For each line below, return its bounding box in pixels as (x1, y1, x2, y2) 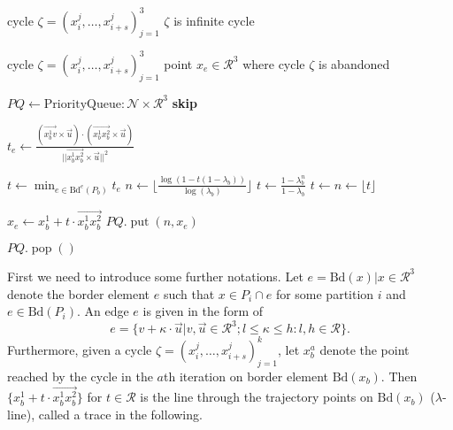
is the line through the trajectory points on (140, 388, 373, 406)
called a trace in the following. (38, 405, 203, 424)
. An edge (76, 302, 129, 320)
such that (163, 284, 215, 303)
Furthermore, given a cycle (7, 340, 152, 358)
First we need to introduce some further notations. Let (7, 266, 303, 285)
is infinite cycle (173, 11, 255, 29)
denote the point (319, 340, 410, 358)
